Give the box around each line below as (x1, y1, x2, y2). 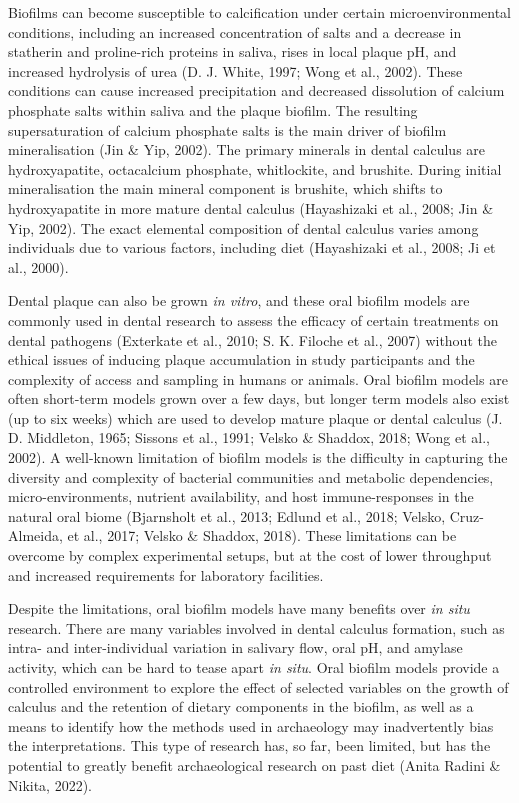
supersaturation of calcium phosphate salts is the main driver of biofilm (8, 119, 447, 140)
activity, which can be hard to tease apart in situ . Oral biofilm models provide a (8, 657, 500, 677)
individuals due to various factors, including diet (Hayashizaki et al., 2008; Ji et (8, 237, 496, 258)
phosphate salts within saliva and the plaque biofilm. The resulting (8, 99, 418, 120)
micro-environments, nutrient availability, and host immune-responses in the (8, 486, 474, 507)
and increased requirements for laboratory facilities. (8, 564, 324, 585)
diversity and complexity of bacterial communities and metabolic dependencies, (8, 466, 494, 487)
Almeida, (8, 525, 63, 546)
